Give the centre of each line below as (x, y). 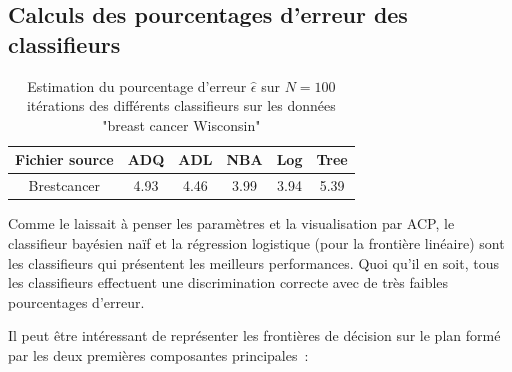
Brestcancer (64, 185)
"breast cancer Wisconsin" (181, 124)
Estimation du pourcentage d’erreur (137, 85)
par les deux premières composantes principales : (158, 354)
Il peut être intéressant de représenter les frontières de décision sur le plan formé (254, 335)
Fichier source (64, 159)
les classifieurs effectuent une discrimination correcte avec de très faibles (228, 282)
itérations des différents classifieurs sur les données (181, 105)
